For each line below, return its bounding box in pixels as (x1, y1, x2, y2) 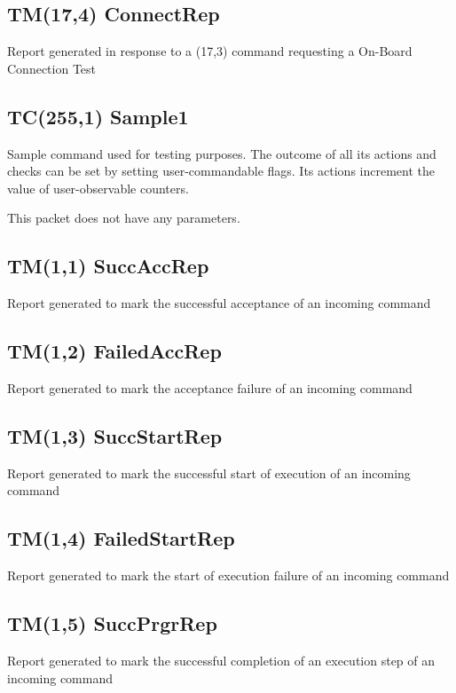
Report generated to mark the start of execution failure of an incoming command (7, 566, 450, 585)
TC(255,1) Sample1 (7, 102, 189, 130)
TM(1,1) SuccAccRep (7, 252, 209, 280)
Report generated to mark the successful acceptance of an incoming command (7, 294, 431, 312)
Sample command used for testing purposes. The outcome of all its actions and (7, 144, 436, 162)
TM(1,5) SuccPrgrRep (7, 610, 217, 637)
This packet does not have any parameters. (7, 209, 240, 227)
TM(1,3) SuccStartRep (7, 421, 223, 449)
